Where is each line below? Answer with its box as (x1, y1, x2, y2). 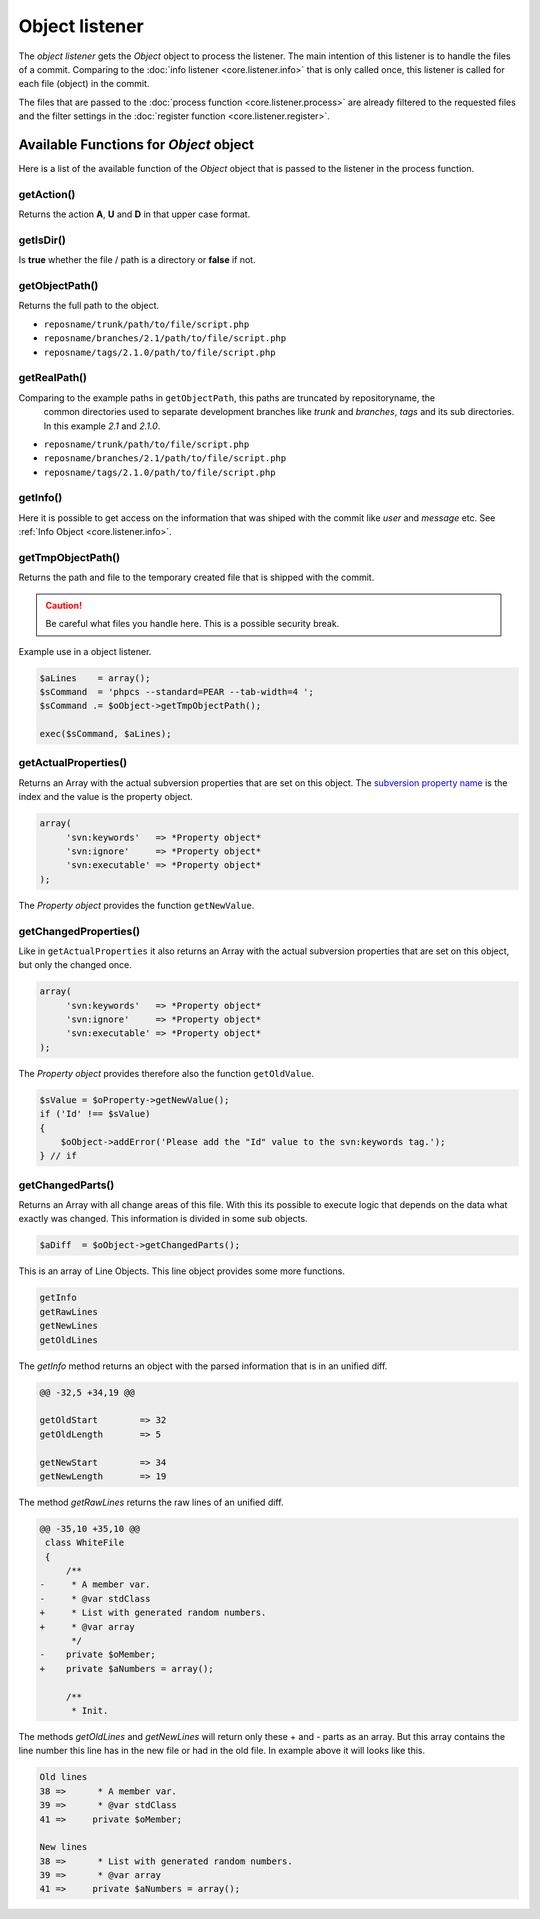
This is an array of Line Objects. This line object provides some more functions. (18, 1265, 345, 1277)
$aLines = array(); (39, 672, 151, 684)
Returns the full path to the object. (18, 300, 160, 312)
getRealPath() (18, 371, 87, 385)
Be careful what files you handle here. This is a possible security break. (45, 618, 340, 630)
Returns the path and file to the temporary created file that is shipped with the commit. (18, 571, 375, 584)
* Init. (71, 1705, 109, 1716)
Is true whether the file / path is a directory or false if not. (18, 254, 256, 266)
